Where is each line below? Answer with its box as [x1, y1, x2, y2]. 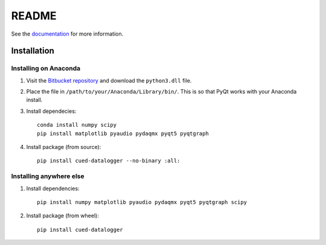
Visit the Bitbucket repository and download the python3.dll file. [26, 77, 192, 84]
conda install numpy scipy [37, 121, 117, 129]
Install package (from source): [26, 144, 101, 151]
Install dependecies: [26, 107, 77, 115]
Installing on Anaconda [11, 64, 81, 72]
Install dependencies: [26, 185, 80, 192]
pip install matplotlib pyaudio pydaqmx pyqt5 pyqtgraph [37, 130, 209, 137]
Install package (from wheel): [26, 212, 99, 220]
